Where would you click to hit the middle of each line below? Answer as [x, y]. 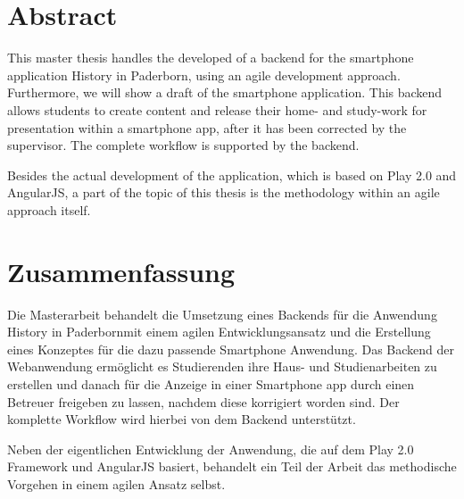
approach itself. [49, 209]
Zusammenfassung [121, 271]
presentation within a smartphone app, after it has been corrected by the [207, 127]
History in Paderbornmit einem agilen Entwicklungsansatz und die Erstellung [219, 332]
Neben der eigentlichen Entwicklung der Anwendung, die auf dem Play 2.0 [211, 449]
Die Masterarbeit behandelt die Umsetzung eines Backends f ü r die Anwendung [222, 314]
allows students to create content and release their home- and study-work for [217, 109]
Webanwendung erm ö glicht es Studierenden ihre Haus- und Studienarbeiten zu [222, 366]
